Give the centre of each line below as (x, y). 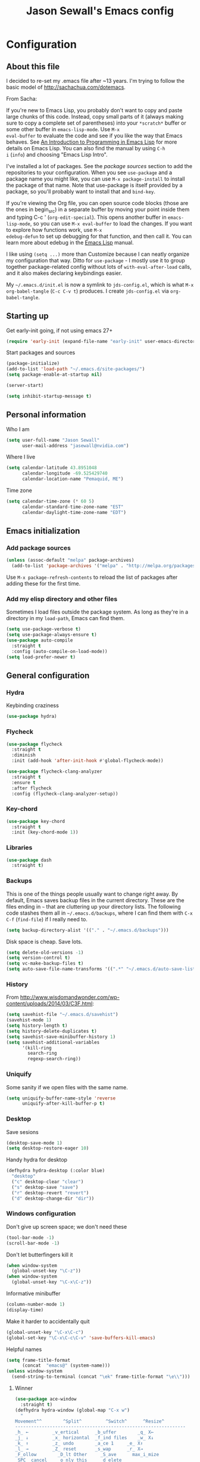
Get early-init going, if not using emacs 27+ (60, 330)
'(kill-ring (37, 1048)
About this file (33, 66)
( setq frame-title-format (38, 1360)
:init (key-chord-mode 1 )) (45, 832)
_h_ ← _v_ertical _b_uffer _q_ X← (84, 1432)
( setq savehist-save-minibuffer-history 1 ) (61, 1037)
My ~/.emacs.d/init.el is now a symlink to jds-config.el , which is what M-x (100, 284)
